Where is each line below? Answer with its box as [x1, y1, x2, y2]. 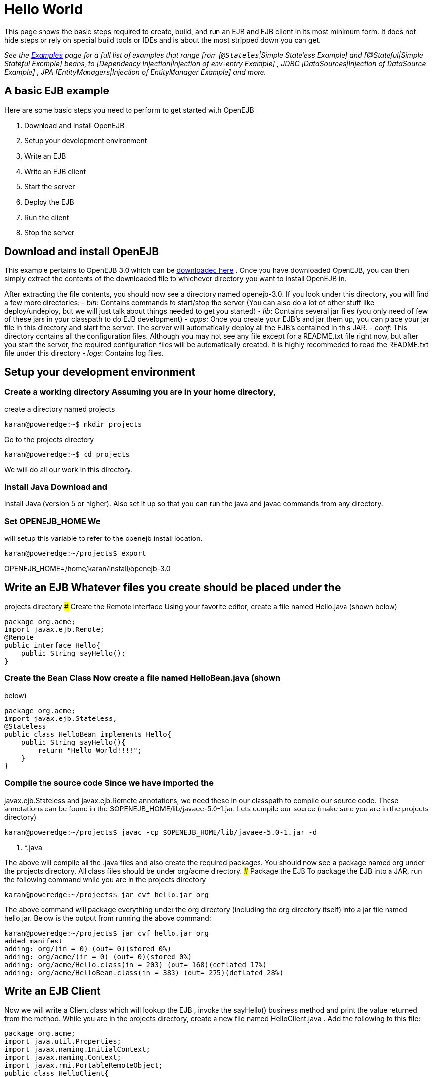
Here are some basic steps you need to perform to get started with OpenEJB [4, 105, 254, 114]
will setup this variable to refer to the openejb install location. [4, 534, 203, 543]
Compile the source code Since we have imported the [4, 778, 214, 788]
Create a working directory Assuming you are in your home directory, [4, 387, 276, 397]
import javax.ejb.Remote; [4, 626, 105, 633]
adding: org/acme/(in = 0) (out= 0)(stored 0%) [4, 952, 192, 961]
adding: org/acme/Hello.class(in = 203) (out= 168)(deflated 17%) [4, 960, 267, 969]
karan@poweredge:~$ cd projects [4, 450, 130, 458]
